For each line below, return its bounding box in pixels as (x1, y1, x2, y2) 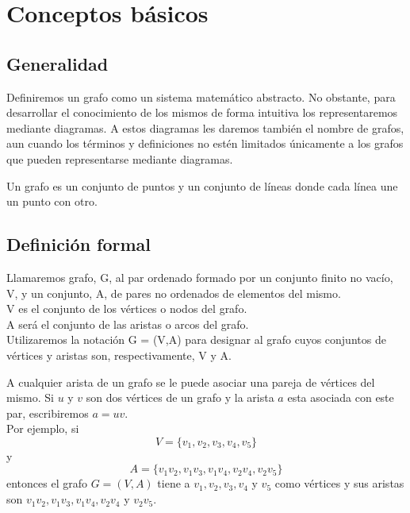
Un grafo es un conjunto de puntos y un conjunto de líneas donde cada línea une (6, 177, 398, 194)
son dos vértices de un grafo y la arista (86, 389, 274, 406)
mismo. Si (6, 389, 54, 406)
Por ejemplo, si (6, 420, 79, 437)
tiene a (157, 475, 190, 492)
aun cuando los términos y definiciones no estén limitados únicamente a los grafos (6, 135, 404, 152)
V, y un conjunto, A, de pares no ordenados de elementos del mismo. (6, 284, 341, 301)
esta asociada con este (287, 389, 394, 406)
